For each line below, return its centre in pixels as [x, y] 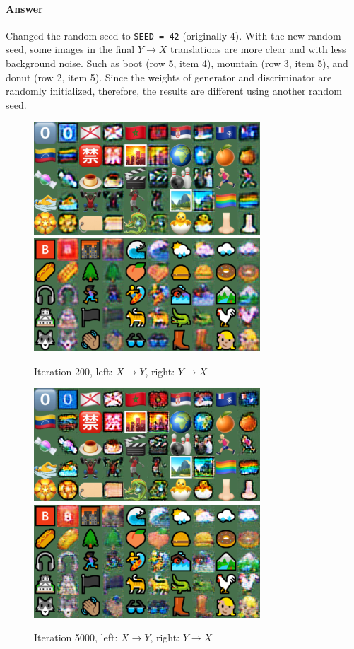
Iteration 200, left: [73, 371]
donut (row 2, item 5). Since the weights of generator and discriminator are [169, 77]
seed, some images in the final [70, 49]
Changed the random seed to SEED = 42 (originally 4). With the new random [173, 35]
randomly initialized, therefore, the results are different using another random [174, 91]
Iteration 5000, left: [76, 637]
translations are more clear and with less [258, 49]
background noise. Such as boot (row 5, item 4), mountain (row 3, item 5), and [177, 63]
